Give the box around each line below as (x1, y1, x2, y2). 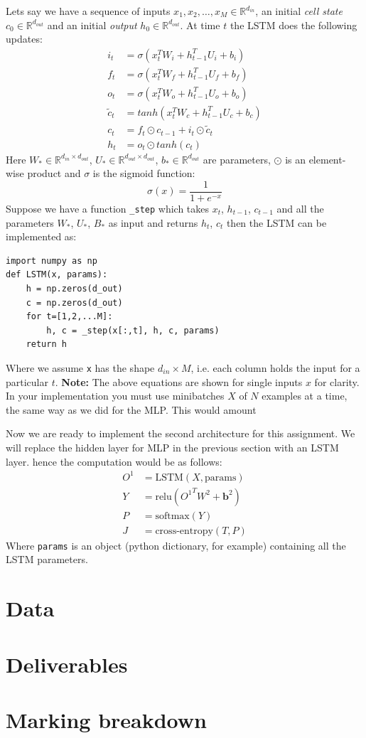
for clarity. (314, 374, 360, 389)
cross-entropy (155, 525, 213, 536)
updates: (6, 31, 43, 46)
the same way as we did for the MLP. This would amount (6, 402, 257, 417)
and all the (276, 200, 324, 215)
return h (26, 339, 67, 350)
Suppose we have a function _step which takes (6, 200, 210, 215)
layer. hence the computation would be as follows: (6, 454, 222, 469)
